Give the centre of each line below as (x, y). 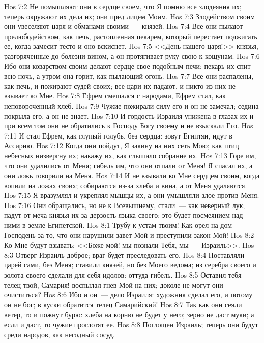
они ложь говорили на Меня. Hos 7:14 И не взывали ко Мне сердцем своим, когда (132, 175)
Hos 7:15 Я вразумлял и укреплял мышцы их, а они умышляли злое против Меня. (132, 195)
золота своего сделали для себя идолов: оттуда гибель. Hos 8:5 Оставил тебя (123, 275)
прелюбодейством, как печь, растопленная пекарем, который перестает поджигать (131, 36)
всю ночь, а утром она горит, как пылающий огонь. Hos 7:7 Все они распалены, (129, 76)
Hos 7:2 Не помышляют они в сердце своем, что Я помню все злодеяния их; (123, 6)
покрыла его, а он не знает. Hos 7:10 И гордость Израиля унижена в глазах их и (129, 115)
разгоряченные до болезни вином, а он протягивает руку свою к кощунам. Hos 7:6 (132, 56)
